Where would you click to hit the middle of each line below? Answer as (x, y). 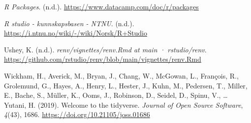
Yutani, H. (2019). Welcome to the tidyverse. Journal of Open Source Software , (124, 104)
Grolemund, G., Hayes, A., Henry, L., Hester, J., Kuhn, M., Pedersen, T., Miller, (126, 85)
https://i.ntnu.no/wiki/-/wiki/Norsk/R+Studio (76, 33)
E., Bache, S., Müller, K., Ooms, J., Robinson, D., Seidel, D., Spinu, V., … (116, 95)
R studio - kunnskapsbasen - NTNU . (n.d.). (69, 23)
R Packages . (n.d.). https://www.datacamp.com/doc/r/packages (101, 6)
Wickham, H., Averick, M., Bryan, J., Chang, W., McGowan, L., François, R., (121, 75)
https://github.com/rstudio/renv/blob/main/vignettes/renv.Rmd (103, 59)
